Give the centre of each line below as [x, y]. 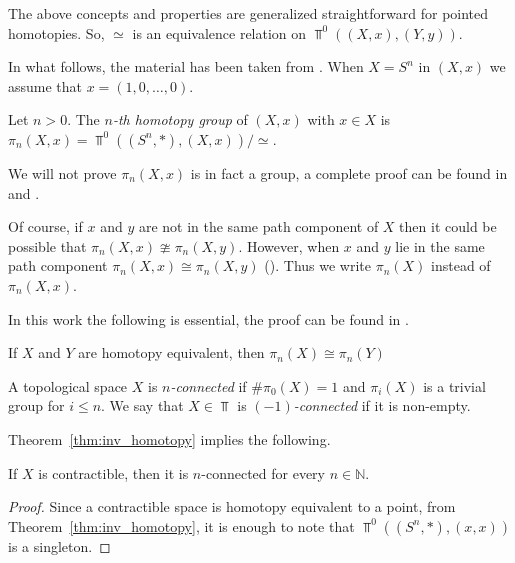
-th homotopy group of [180, 119]
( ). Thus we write [318, 265]
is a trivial [454, 385]
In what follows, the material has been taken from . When [186, 66]
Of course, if [45, 226]
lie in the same [440, 245]
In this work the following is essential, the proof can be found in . [208, 318]
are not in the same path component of [258, 226]
